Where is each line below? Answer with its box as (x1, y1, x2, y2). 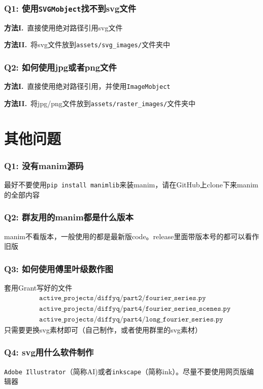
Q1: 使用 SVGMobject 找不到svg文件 (4, 2, 137, 14)
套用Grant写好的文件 (4, 282, 73, 293)
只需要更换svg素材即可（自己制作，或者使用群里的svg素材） (4, 324, 202, 335)
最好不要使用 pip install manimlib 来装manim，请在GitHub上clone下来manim (4, 179, 258, 190)
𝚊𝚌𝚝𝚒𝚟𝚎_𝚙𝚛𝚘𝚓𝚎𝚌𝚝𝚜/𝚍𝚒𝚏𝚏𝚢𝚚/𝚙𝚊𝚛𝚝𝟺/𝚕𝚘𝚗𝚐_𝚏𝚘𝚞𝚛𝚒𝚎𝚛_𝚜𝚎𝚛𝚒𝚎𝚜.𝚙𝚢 (39, 315, 223, 323)
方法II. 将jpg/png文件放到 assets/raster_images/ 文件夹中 (4, 98, 196, 108)
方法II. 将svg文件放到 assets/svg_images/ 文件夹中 (4, 39, 170, 50)
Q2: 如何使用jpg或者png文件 (4, 60, 117, 73)
